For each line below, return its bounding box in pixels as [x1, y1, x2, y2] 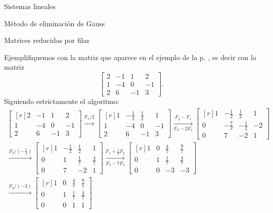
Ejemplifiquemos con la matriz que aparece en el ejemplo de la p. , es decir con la [4, 51, 256, 62]
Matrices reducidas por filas [4, 35, 90, 45]
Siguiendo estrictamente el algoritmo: [4, 96, 119, 107]
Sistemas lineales [4, 1, 56, 11]
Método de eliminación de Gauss [4, 18, 105, 28]
